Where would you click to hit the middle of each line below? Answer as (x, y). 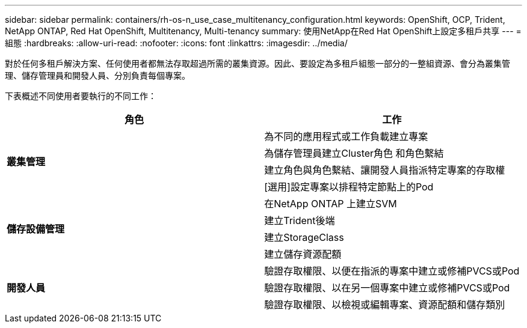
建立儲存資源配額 (303, 254)
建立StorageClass (304, 237)
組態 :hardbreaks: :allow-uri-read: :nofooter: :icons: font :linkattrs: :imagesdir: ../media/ (176, 43)
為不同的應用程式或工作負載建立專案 (346, 136)
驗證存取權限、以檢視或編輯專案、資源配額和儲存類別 (385, 305)
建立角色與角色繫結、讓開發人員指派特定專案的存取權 (385, 170)
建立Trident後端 (300, 220)
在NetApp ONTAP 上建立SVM (331, 204)
